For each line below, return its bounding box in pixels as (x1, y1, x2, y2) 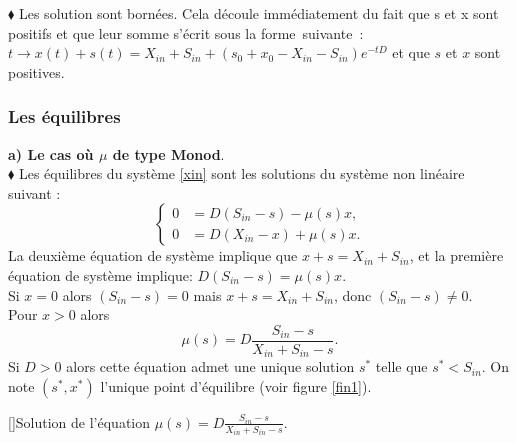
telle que (375, 356, 428, 377)
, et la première (409, 245, 504, 266)
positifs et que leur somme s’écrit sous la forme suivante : (8, 22, 364, 43)
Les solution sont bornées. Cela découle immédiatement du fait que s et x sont (18, 3, 499, 23)
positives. (8, 61, 65, 82)
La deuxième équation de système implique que (8, 245, 298, 266)
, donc (333, 284, 372, 305)
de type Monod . (112, 143, 225, 164)
